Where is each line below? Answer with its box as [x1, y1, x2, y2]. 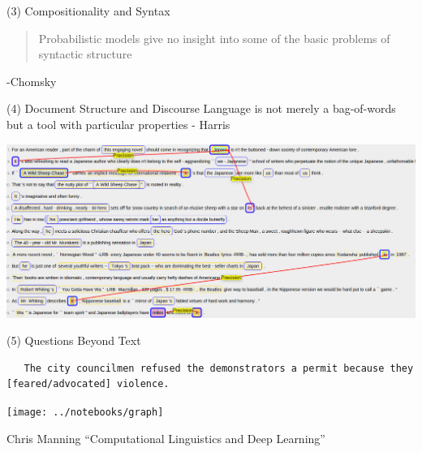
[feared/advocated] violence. [6, 378, 170, 390]
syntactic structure [38, 45, 132, 62]
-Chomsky [6, 72, 57, 89]
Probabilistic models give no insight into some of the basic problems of [38, 29, 390, 46]
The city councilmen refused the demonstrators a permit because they [24, 362, 414, 374]
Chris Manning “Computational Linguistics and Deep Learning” [6, 429, 325, 446]
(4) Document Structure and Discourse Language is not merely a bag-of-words [6, 100, 396, 117]
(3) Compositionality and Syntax [6, 2, 170, 19]
